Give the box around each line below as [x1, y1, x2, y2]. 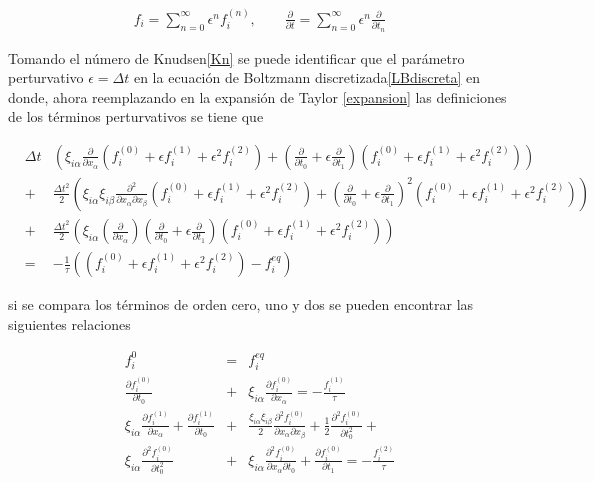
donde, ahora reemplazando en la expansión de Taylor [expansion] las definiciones [8, 86, 507, 107]
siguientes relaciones [8, 313, 131, 334]
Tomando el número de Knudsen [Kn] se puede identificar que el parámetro [8, 47, 465, 68]
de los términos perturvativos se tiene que [8, 106, 264, 127]
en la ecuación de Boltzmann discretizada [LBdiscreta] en [133, 67, 481, 88]
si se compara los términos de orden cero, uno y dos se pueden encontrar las [8, 294, 474, 315]
